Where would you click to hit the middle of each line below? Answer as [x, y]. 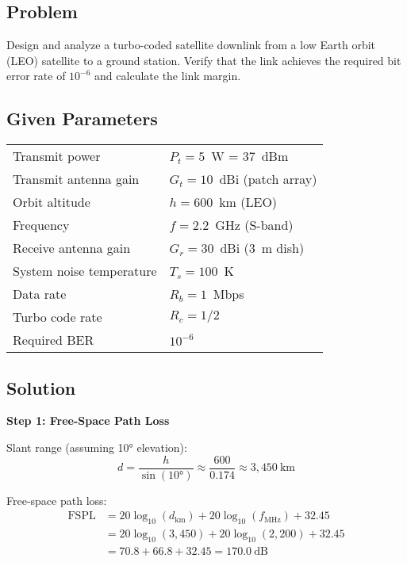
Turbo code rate [58, 317]
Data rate [40, 294]
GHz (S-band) [254, 225]
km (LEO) [248, 202]
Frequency [41, 225]
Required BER [54, 340]
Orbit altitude [52, 202]
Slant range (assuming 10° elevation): [97, 447]
